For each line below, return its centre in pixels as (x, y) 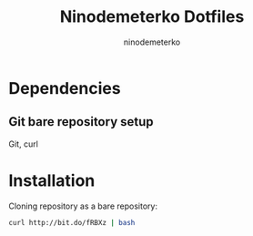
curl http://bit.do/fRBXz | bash (72, 222)
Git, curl (23, 144)
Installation (52, 180)
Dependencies (65, 88)
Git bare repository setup (81, 122)
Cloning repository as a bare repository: (83, 206)
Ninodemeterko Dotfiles (152, 17)
